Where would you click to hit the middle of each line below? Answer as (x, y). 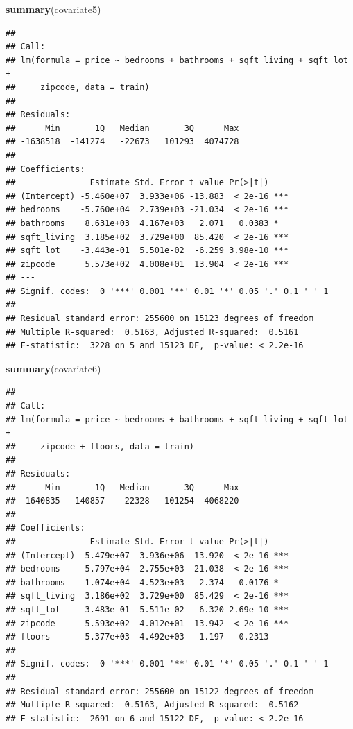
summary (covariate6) (53, 368)
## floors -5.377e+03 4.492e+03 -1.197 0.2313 (137, 637)
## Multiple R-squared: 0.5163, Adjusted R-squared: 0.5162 (152, 705)
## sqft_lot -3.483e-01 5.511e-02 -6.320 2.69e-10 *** (147, 609)
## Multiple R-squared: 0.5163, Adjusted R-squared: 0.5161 (152, 332)
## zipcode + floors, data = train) (100, 446)
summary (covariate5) (53, 9)
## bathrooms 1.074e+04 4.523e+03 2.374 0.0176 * (142, 582)
